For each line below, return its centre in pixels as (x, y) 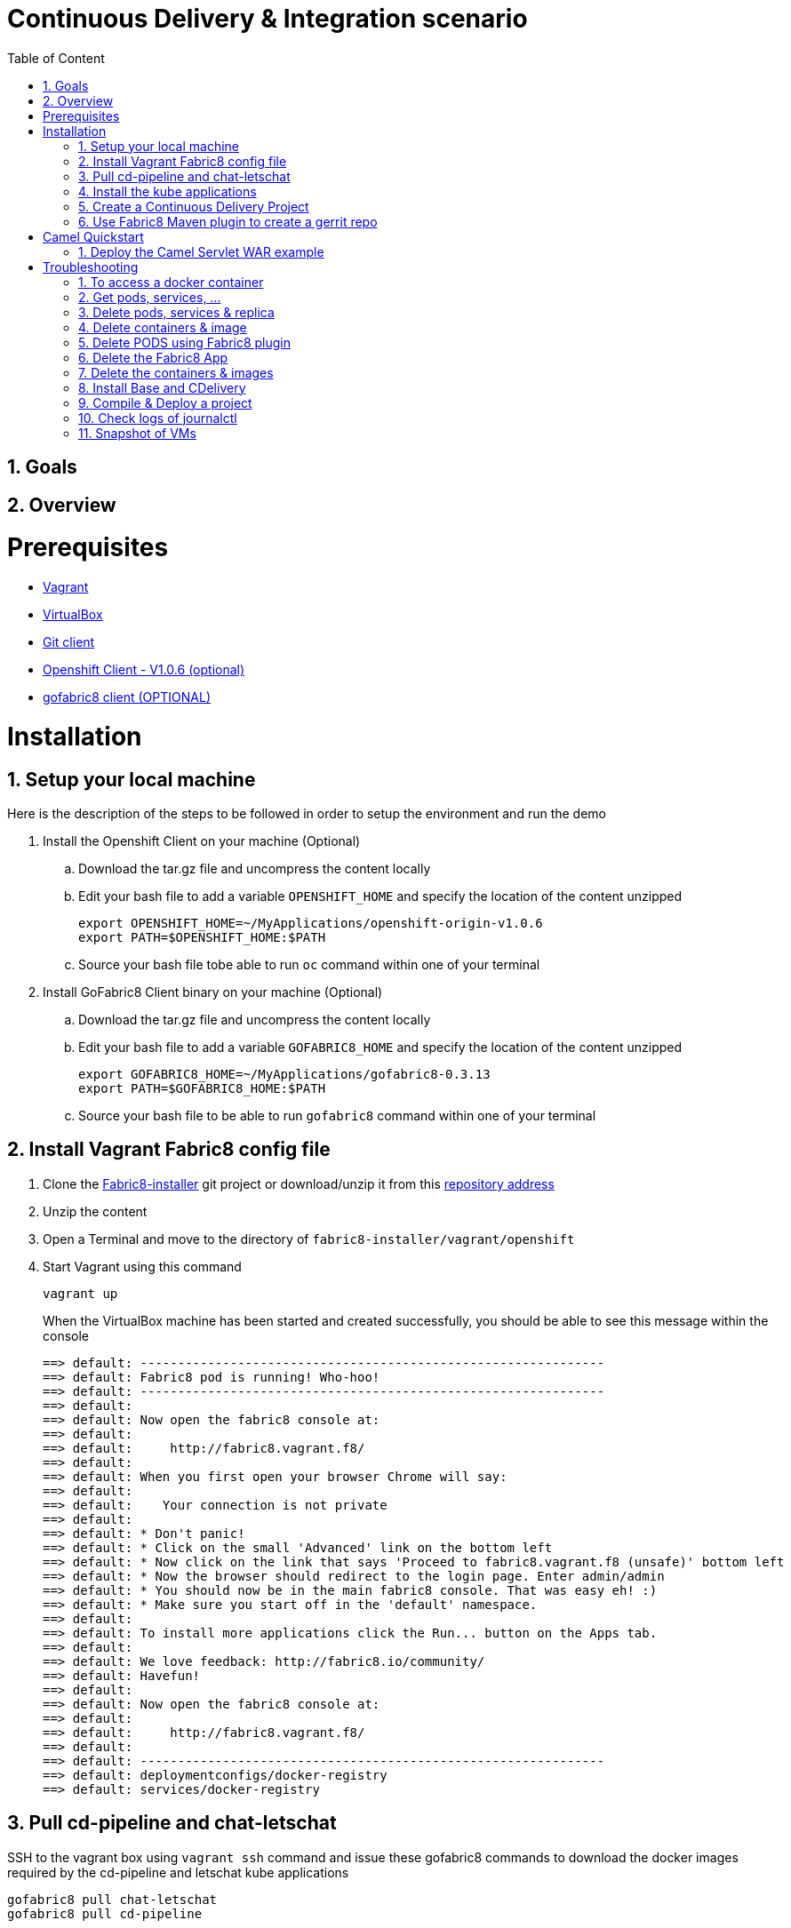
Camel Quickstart (93, 236)
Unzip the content (95, 1211)
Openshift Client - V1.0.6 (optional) (144, 670)
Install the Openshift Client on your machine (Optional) (202, 841)
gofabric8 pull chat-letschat (112, 1899)
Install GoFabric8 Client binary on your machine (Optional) (213, 992)
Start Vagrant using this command (142, 1266)
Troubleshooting (91, 267)
